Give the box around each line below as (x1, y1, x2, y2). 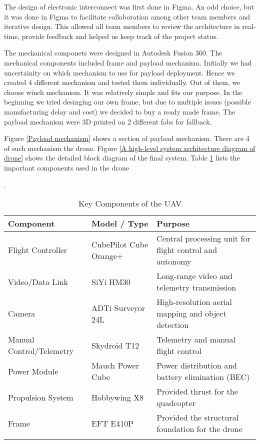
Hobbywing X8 (91, 391, 144, 403)
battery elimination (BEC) (156, 371, 250, 383)
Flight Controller (8, 244, 67, 256)
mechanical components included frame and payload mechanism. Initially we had (4, 57, 252, 67)
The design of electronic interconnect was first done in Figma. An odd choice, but (4, 1, 254, 11)
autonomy (156, 255, 191, 267)
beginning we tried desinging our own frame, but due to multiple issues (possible (4, 96, 251, 107)
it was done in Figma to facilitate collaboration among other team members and (4, 11, 250, 21)
